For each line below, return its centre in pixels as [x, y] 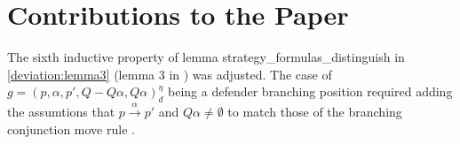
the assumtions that [61, 111]
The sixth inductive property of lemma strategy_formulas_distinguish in [206, 57]
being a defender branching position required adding [310, 91]
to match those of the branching [315, 111]
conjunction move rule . [71, 129]
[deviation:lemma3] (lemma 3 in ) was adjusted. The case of [170, 74]
